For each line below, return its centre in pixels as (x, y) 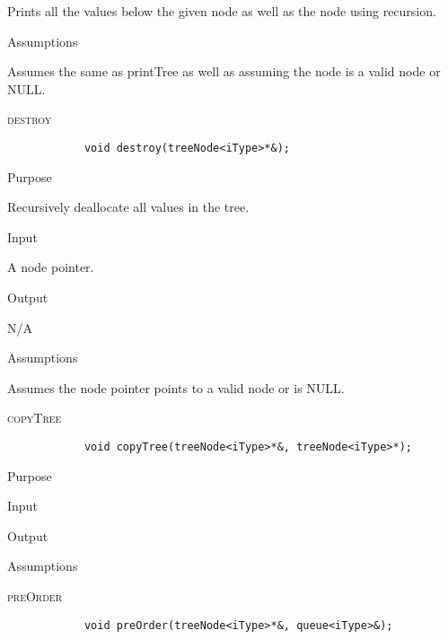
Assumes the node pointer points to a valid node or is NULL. (176, 387)
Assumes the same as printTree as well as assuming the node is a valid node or (224, 71)
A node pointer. (51, 267)
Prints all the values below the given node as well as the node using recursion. (222, 11)
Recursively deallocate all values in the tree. (128, 207)
